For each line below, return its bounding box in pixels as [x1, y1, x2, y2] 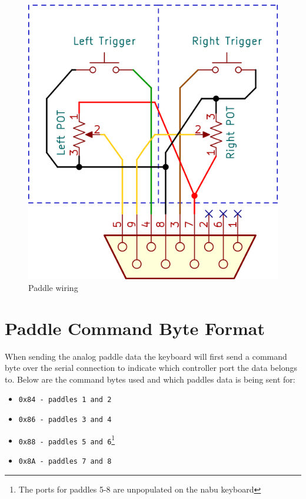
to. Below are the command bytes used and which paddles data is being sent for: [5, 373, 295, 385]
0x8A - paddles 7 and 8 [18, 457, 112, 466]
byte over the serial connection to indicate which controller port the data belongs [5, 361, 297, 374]
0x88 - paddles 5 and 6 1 [18, 433, 115, 446]
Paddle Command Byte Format [5, 316, 265, 340]
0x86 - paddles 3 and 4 [18, 416, 112, 424]
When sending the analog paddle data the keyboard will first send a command [5, 350, 287, 362]
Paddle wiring [28, 281, 78, 293]
